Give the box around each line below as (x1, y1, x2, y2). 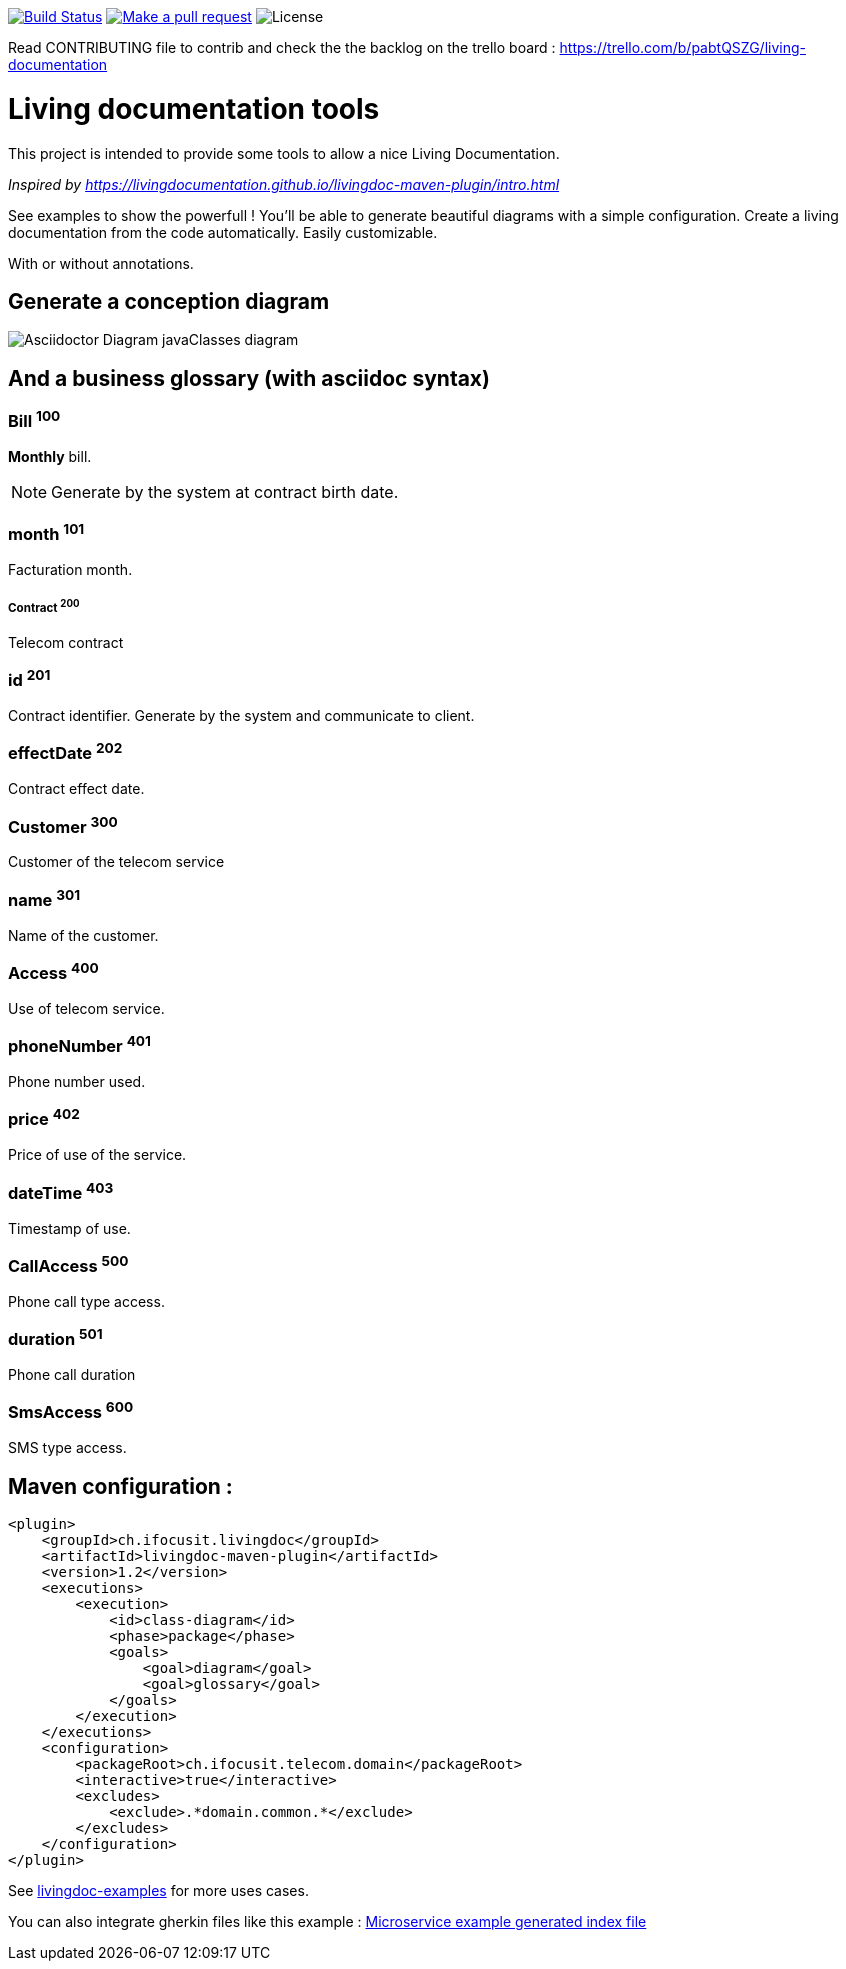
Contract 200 (8, 597, 80, 615)
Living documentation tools (8, 91, 380, 126)
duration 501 (8, 1326, 103, 1350)
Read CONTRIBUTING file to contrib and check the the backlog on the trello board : (8, 39, 556, 56)
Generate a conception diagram (8, 288, 330, 314)
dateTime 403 (8, 1179, 114, 1204)
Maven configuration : (8, 1473, 233, 1499)
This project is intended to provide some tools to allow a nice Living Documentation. (8, 144, 560, 162)
